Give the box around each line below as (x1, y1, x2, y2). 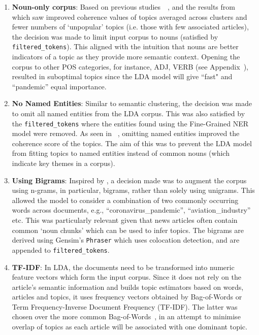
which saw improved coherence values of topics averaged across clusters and (12, 11, 247, 22)
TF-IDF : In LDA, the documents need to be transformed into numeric (12, 261, 235, 272)
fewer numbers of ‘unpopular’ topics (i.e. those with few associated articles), (12, 21, 249, 32)
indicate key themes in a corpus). (12, 158, 115, 169)
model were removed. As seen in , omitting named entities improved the (12, 128, 240, 139)
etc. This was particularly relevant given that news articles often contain (12, 215, 238, 225)
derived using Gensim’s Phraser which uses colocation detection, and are (12, 234, 240, 245)
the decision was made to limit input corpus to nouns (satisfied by (12, 31, 218, 42)
